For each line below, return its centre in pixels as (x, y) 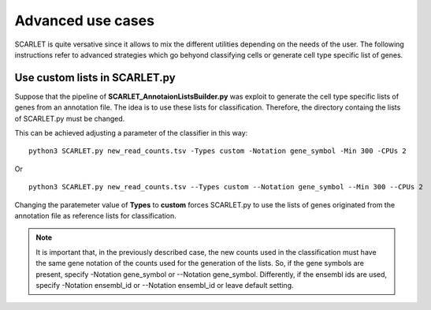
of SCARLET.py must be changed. (70, 118)
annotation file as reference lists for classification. (95, 215)
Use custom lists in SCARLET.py (95, 78)
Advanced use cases (85, 21)
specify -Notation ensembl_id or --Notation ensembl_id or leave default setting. (165, 285)
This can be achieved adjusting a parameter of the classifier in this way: (131, 133)
